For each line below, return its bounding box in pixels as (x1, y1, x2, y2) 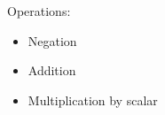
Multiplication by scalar (27, 90, 158, 109)
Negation (27, 31, 77, 50)
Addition (27, 61, 76, 80)
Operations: (7, 2, 71, 19)
